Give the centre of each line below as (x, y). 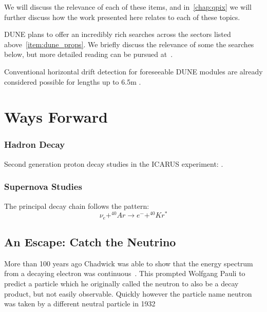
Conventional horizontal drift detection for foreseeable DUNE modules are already (133, 71)
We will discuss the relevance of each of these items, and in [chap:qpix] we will (128, 7)
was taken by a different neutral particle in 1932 (80, 304)
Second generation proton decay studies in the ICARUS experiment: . (114, 163)
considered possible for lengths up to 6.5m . (73, 81)
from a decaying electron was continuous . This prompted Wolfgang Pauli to (125, 273)
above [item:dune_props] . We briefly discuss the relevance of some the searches (129, 44)
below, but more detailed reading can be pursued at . (89, 54)
